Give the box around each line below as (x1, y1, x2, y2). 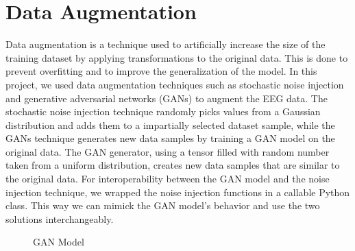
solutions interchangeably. (5, 211, 114, 226)
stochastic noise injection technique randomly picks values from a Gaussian (5, 104, 321, 119)
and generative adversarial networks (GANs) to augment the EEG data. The (5, 91, 328, 105)
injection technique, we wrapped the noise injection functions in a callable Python (5, 184, 350, 199)
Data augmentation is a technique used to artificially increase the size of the (5, 37, 326, 51)
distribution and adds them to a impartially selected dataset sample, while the (5, 117, 335, 132)
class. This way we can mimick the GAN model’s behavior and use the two (5, 198, 320, 213)
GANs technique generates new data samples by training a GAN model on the (5, 131, 335, 145)
